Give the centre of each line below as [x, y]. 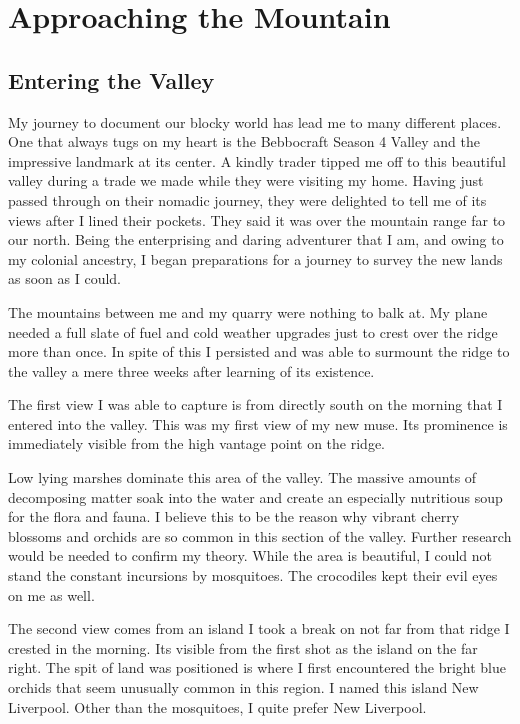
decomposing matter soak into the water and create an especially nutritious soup [255, 496]
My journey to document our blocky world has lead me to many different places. [255, 121]
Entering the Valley [111, 79]
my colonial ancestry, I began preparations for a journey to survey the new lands [255, 258]
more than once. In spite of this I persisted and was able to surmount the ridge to [259, 351]
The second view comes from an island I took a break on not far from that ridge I [259, 628]
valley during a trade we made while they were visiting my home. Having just [246, 180]
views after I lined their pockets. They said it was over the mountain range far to [257, 219]
